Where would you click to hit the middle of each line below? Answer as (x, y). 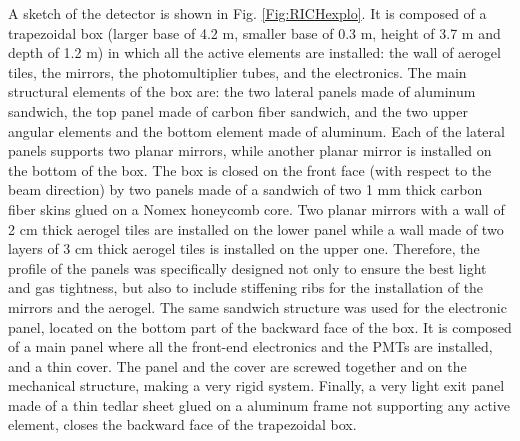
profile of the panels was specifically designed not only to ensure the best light (247, 267)
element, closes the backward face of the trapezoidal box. (182, 424)
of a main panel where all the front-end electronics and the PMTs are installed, (250, 346)
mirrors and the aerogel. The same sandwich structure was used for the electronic (257, 306)
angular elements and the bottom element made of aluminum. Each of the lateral (256, 130)
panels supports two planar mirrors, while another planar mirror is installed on (250, 150)
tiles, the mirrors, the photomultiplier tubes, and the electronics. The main (237, 71)
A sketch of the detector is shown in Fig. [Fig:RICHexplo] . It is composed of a (247, 13)
